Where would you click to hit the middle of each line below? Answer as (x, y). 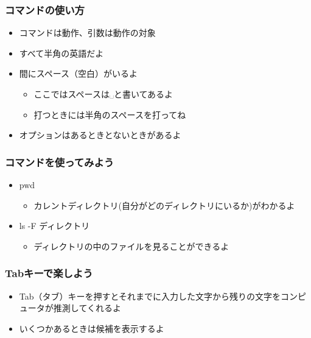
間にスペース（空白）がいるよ (79, 73)
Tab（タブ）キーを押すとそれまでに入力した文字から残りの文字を (150, 296)
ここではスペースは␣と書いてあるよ (103, 94)
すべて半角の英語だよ (61, 53)
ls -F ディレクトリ (54, 226)
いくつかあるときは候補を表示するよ (92, 328)
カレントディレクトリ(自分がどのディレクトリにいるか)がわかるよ (164, 205)
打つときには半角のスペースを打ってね (110, 114)
